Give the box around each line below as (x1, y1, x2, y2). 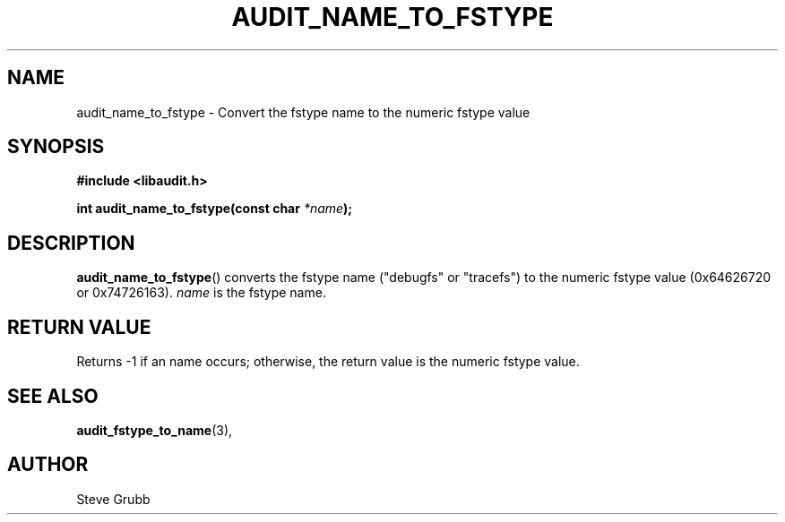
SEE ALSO (7, 384, 99, 407)
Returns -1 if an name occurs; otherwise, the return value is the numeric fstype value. (76, 354, 580, 370)
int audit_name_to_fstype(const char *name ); (76, 201, 353, 217)
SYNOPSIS (7, 135, 105, 158)
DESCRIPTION (7, 231, 135, 254)
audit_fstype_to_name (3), (76, 422, 233, 438)
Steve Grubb (76, 491, 151, 507)
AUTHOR (7, 453, 89, 476)
